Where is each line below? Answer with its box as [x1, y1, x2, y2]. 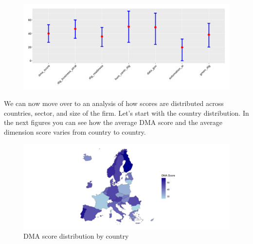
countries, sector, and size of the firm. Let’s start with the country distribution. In [4, 107, 249, 118]
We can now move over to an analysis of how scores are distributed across [4, 98, 224, 108]
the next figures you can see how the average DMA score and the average [4, 117, 222, 127]
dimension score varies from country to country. [4, 126, 146, 137]
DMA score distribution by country [23, 231, 129, 241]
